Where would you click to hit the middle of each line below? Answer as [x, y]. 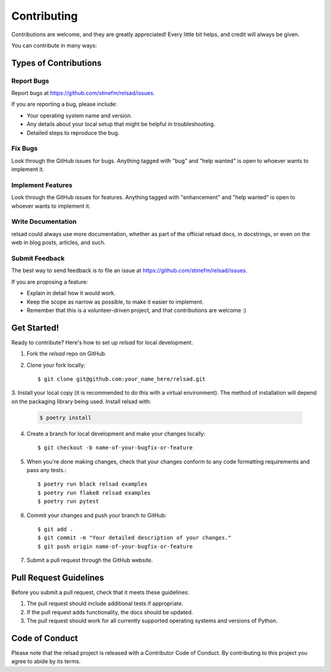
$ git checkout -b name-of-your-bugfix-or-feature [115, 448]
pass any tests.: [47, 470]
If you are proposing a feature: [50, 281]
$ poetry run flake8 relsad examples [94, 493]
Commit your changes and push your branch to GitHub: [97, 515]
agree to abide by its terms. [46, 662]
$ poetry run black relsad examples [93, 484]
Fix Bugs [25, 148]
